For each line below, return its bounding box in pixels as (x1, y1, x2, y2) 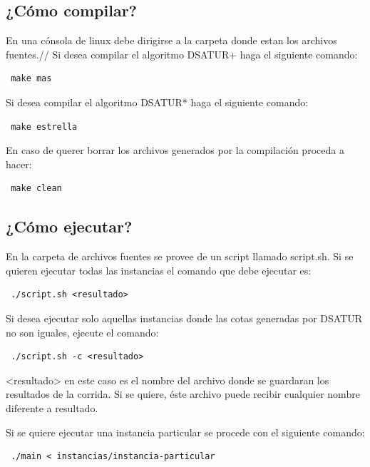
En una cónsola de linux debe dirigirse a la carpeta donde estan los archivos (6, 33, 337, 48)
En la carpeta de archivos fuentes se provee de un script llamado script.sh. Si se (6, 249, 354, 264)
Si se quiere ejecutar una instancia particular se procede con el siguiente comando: (6, 424, 365, 439)
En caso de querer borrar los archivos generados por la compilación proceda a (6, 143, 344, 158)
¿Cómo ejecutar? (6, 215, 133, 237)
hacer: (6, 156, 32, 171)
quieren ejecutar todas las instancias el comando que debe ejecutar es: (6, 262, 312, 277)
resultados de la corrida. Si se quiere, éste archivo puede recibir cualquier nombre (6, 386, 360, 401)
